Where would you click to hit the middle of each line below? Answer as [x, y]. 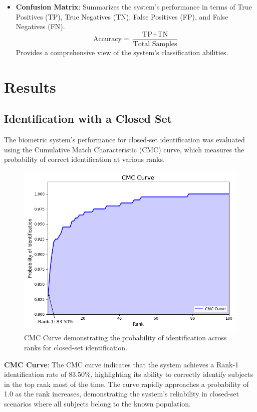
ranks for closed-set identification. [76, 347]
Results [30, 86]
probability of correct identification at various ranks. [84, 159]
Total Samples [155, 44]
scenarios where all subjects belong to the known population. [97, 403]
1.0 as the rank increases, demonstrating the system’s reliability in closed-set [122, 394]
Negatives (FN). [40, 26]
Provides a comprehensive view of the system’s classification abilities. [122, 52]
